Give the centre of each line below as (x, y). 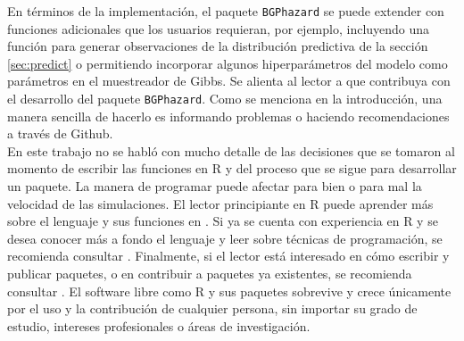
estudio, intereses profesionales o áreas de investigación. (159, 325)
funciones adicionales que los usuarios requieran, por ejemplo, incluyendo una (219, 28)
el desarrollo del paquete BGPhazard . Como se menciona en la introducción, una (225, 99)
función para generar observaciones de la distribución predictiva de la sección (218, 46)
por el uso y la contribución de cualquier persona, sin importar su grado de (212, 308)
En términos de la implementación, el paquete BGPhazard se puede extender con (226, 11)
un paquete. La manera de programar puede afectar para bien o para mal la (215, 186)
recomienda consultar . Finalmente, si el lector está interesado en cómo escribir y (228, 256)
